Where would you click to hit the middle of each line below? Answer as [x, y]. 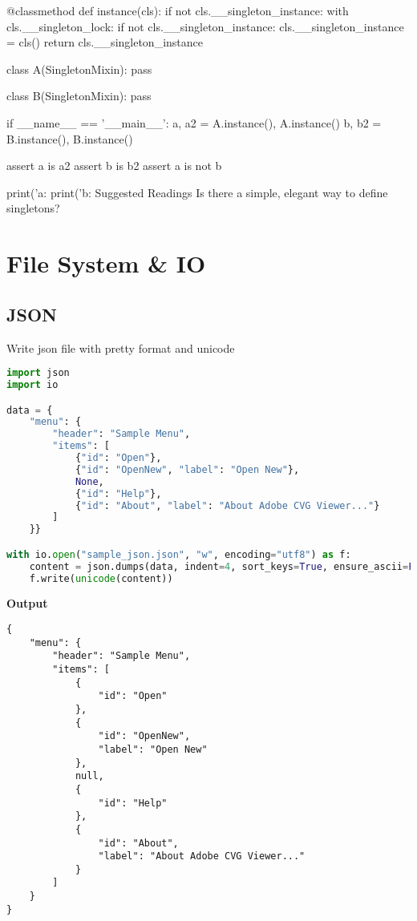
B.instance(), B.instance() [70, 138]
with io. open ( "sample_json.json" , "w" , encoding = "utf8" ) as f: [179, 554]
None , [89, 481]
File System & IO [106, 263]
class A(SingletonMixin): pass [79, 69]
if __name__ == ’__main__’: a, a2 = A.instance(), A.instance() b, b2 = [194, 122]
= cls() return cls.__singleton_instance [105, 42]
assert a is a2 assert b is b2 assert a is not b [114, 166]
